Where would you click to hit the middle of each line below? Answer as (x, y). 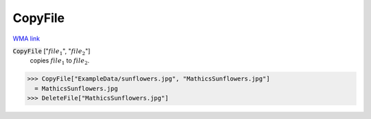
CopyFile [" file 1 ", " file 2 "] (52, 52)
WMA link (26, 39)
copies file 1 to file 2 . (60, 62)
